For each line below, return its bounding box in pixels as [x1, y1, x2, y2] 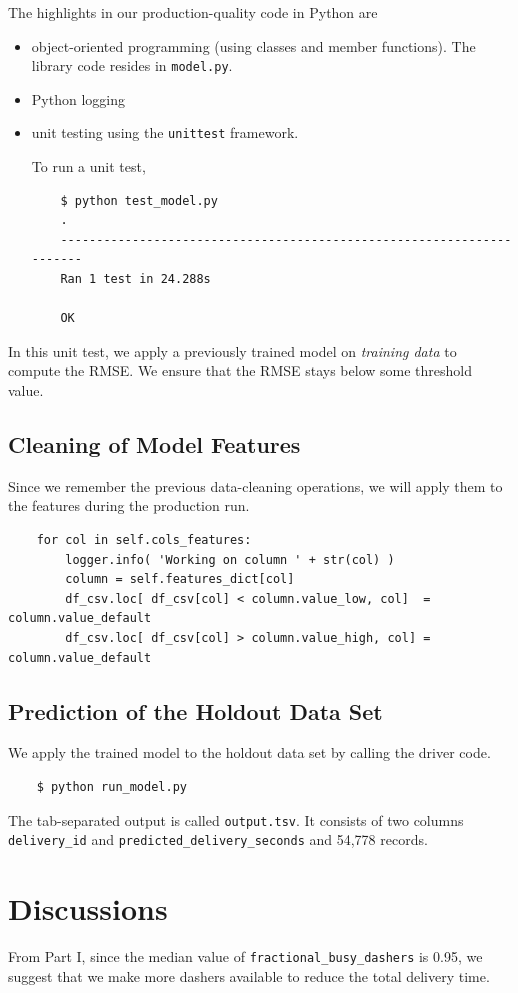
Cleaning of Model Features [8, 429, 301, 460]
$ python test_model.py [60, 193, 218, 208]
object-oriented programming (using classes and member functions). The [31, 35, 476, 56]
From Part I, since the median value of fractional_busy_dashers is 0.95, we [8, 946, 483, 966]
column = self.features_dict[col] [65, 572, 295, 587]
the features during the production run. [8, 495, 250, 516]
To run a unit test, [31, 156, 146, 177]
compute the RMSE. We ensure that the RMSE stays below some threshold [8, 360, 473, 381]
